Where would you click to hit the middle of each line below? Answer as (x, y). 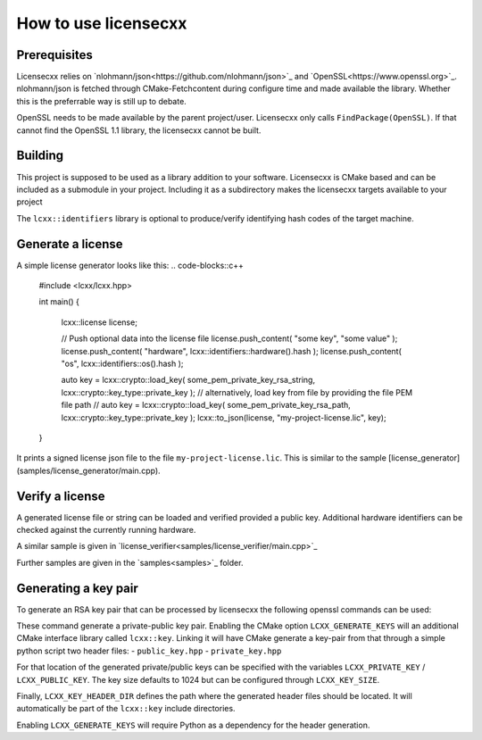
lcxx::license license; (100, 322)
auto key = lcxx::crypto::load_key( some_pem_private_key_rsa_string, (188, 380)
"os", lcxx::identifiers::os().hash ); (122, 363)
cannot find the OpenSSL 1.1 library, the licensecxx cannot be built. (139, 130)
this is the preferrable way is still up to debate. (101, 101)
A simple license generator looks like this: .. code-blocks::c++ (130, 265)
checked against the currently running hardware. (106, 529)
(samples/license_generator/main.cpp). (88, 470)
